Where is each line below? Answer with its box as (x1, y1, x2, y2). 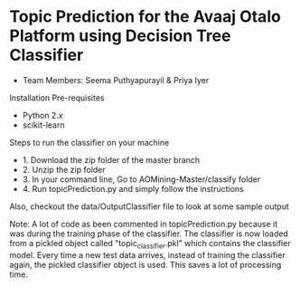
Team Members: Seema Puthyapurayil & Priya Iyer (22, 74, 210, 85)
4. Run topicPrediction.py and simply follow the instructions (22, 183, 244, 194)
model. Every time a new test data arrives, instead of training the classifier (9, 249, 286, 260)
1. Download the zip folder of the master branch (22, 154, 201, 165)
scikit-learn (22, 120, 65, 130)
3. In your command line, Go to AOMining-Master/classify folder (22, 174, 261, 185)
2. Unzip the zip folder (22, 164, 106, 175)
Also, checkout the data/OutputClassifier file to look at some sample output (9, 201, 289, 212)
